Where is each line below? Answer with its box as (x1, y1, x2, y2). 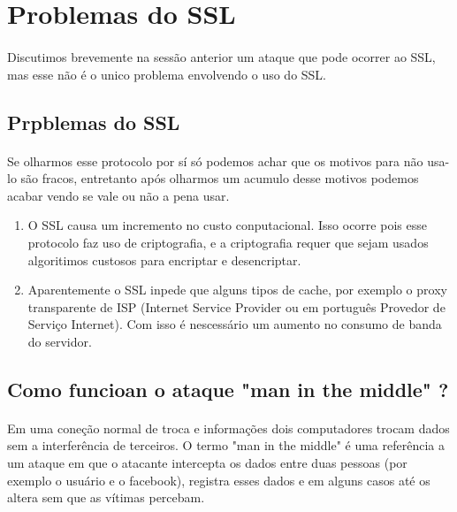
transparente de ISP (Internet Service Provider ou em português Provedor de (27, 297, 446, 316)
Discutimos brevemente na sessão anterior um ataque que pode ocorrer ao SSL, (7, 47, 436, 65)
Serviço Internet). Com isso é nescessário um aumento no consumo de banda (27, 315, 442, 333)
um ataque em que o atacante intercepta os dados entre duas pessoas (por (7, 454, 407, 472)
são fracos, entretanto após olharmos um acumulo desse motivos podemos (20, 169, 419, 187)
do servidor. (27, 332, 92, 350)
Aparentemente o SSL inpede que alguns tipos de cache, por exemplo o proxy (27, 280, 447, 299)
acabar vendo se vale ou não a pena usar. (7, 186, 230, 204)
